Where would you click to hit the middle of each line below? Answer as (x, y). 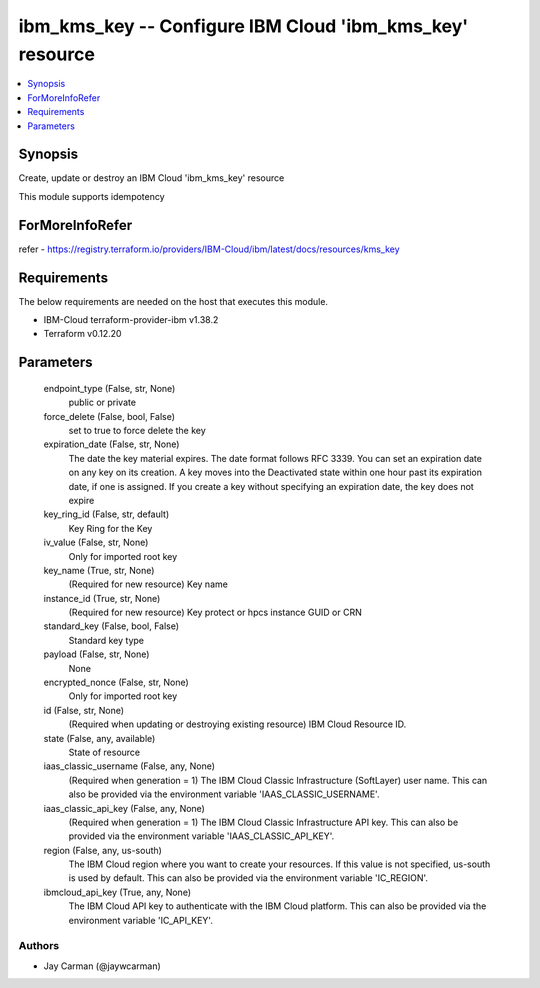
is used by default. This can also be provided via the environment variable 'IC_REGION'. (248, 878)
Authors (39, 946)
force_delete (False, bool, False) (109, 416)
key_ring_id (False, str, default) (106, 514)
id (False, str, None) (84, 710)
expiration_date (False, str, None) (111, 444)
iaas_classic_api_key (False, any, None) (124, 808)
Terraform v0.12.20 (82, 334)
